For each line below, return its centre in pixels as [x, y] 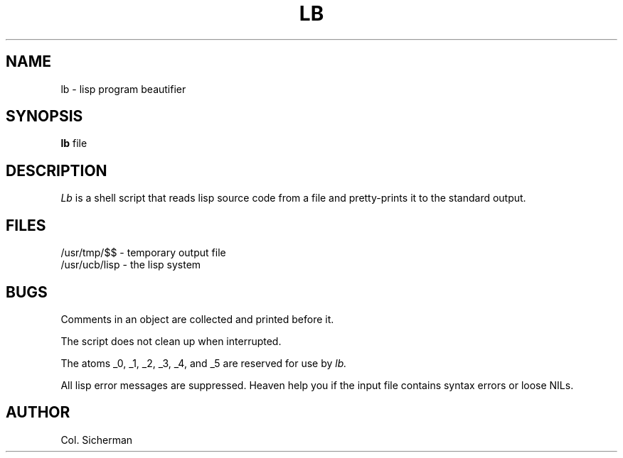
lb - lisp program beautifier [123, 89]
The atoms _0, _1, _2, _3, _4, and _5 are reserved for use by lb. [204, 363]
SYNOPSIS [44, 116]
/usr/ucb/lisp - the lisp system [131, 265]
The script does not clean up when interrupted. [171, 341]
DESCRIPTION [57, 170]
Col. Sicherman [97, 440]
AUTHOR [38, 413]
